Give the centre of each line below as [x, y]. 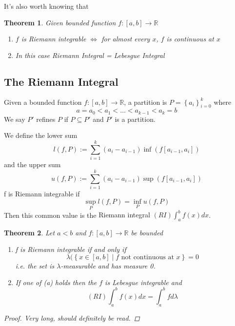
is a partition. [135, 119]
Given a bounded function [43, 102]
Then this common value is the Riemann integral [77, 215]
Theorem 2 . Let [29, 232]
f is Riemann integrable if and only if [71, 249]
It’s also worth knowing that [46, 6]
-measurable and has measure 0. [108, 266]
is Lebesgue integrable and [143, 282]
